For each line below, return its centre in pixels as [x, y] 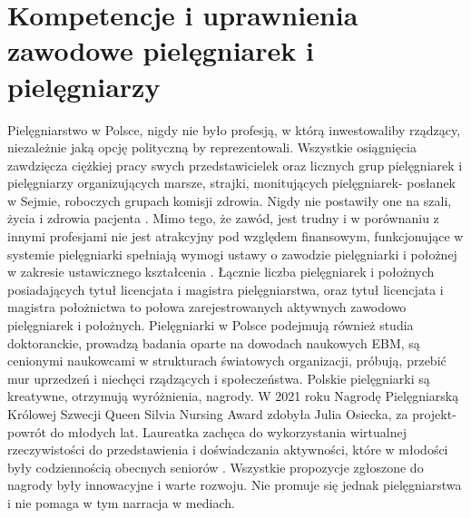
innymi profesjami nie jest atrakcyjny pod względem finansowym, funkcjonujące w [235, 236]
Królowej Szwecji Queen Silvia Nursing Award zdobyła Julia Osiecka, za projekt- [232, 414]
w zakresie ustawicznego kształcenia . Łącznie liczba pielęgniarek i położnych [221, 272]
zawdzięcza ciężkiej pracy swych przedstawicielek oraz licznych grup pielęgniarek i [235, 165]
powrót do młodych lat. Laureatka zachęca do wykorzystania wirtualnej [207, 431]
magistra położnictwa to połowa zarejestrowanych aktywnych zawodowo [207, 307]
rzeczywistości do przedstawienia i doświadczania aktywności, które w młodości [228, 450]
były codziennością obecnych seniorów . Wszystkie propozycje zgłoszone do [216, 467]
